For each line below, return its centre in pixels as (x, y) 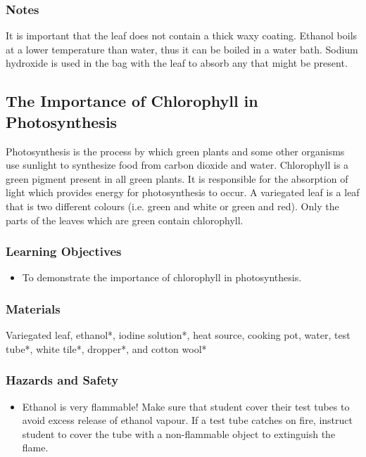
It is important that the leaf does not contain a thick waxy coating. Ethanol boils (182, 36)
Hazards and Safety (62, 380)
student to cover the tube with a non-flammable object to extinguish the (179, 433)
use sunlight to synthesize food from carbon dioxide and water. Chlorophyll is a (177, 165)
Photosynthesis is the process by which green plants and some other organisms (175, 151)
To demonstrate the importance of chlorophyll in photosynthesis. (162, 277)
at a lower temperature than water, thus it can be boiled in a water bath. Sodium (182, 49)
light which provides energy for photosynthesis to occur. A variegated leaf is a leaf (183, 192)
